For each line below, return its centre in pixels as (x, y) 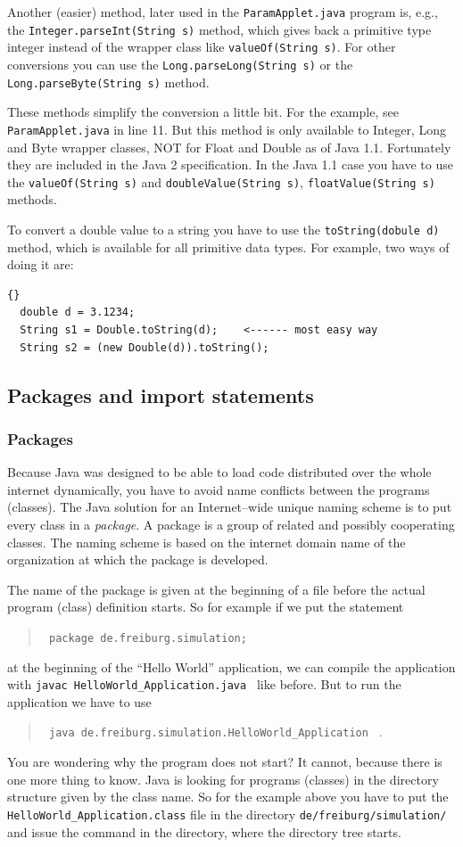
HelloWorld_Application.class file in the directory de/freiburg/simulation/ (227, 814)
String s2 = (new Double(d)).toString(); (145, 347)
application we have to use (79, 701)
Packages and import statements (161, 395)
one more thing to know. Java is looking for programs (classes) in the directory (223, 779)
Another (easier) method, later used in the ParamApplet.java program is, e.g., (223, 12)
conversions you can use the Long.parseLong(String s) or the (180, 64)
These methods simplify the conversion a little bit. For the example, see (203, 112)
